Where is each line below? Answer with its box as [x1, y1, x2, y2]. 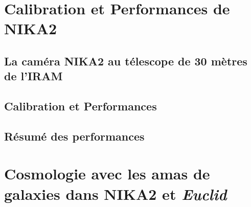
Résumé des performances [4, 128, 145, 144]
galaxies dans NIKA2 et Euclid [4, 183, 227, 204]
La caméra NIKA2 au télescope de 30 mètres [4, 53, 247, 68]
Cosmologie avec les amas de [4, 163, 210, 184]
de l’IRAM [4, 68, 63, 84]
